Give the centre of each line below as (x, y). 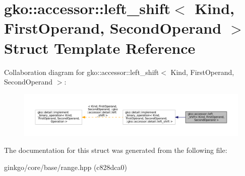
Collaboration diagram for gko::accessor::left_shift (82, 72)
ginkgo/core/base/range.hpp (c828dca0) (66, 167)
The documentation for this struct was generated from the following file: (116, 150)
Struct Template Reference (100, 48)
